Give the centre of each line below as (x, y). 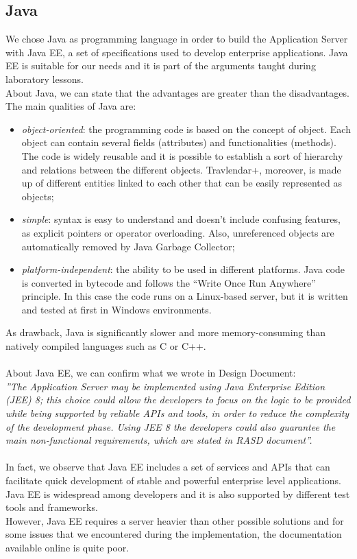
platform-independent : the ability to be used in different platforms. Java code (183, 269)
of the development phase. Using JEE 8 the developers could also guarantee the (171, 426)
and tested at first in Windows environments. (116, 309)
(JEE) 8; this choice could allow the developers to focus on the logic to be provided (178, 400)
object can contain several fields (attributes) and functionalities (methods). (179, 142)
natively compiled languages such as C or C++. (106, 346)
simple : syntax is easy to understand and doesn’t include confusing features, (181, 219)
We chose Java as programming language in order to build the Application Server (177, 39)
